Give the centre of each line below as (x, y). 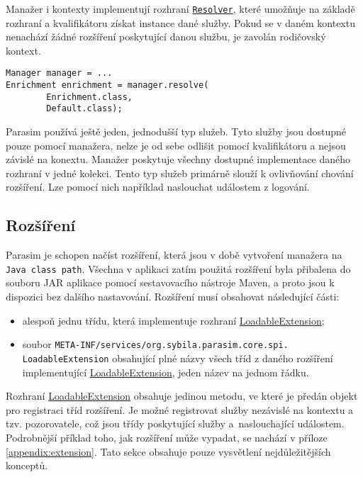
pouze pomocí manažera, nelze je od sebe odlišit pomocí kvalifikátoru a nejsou (176, 145)
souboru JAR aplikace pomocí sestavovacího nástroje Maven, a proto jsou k (170, 282)
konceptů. (27, 465)
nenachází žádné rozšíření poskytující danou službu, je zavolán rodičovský (166, 37)
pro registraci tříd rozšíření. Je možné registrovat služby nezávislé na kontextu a (180, 409)
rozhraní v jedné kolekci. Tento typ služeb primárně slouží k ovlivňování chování (180, 173)
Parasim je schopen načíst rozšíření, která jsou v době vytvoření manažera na (174, 255)
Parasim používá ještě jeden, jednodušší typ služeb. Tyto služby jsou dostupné (176, 131)
